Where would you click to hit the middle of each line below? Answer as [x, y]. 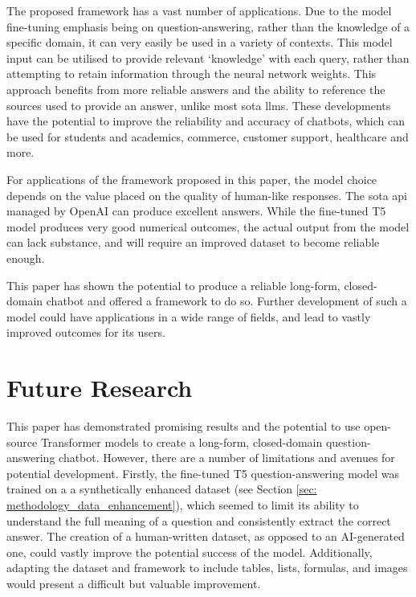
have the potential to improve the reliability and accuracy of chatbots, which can [206, 121]
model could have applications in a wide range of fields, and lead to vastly [189, 316]
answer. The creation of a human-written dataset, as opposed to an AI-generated [206, 536]
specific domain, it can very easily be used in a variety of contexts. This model [200, 42]
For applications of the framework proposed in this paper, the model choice [192, 179]
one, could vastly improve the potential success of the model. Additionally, [190, 552]
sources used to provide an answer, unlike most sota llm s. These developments [199, 105]
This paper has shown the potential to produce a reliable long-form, [173, 285]
